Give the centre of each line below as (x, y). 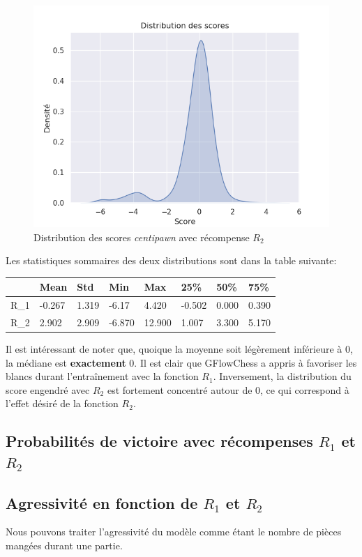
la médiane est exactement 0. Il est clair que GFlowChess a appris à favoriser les (181, 362)
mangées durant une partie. (64, 545)
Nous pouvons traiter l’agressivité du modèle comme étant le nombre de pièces (174, 532)
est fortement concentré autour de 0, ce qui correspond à (228, 389)
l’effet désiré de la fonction (62, 403)
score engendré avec (48, 389)
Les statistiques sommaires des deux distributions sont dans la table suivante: (171, 260)
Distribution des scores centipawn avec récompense (142, 237)
